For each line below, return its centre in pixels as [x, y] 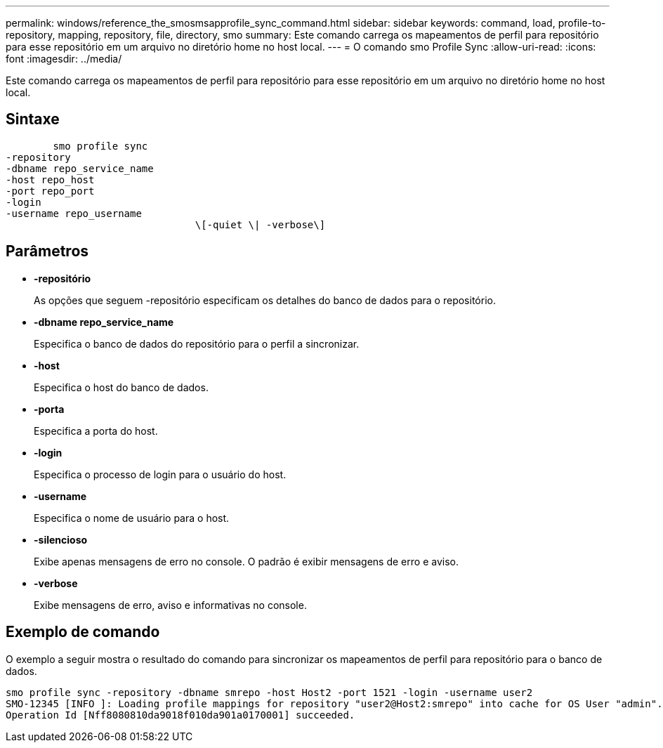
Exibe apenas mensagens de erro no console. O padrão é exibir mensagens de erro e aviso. [246, 561]
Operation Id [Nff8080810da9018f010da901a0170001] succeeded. [180, 715]
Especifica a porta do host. [96, 431]
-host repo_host [50, 179]
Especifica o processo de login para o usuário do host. [160, 474]
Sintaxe [33, 119]
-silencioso [61, 539]
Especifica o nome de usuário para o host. [132, 518]
